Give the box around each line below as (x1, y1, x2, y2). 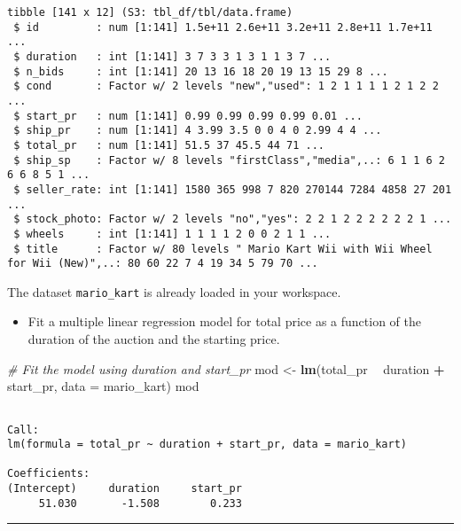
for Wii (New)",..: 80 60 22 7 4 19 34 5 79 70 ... (7, 257, 318, 270)
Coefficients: (7, 467, 90, 480)
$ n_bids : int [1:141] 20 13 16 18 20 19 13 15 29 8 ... (13, 65, 388, 78)
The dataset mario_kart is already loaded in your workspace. (7, 282, 341, 301)
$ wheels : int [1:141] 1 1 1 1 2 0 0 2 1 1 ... (13, 227, 332, 240)
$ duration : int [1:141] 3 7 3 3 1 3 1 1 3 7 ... (13, 50, 332, 63)
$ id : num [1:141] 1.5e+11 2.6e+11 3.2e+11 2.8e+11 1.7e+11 (13, 20, 433, 34)
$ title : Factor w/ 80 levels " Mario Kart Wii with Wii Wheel (13, 242, 433, 255)
